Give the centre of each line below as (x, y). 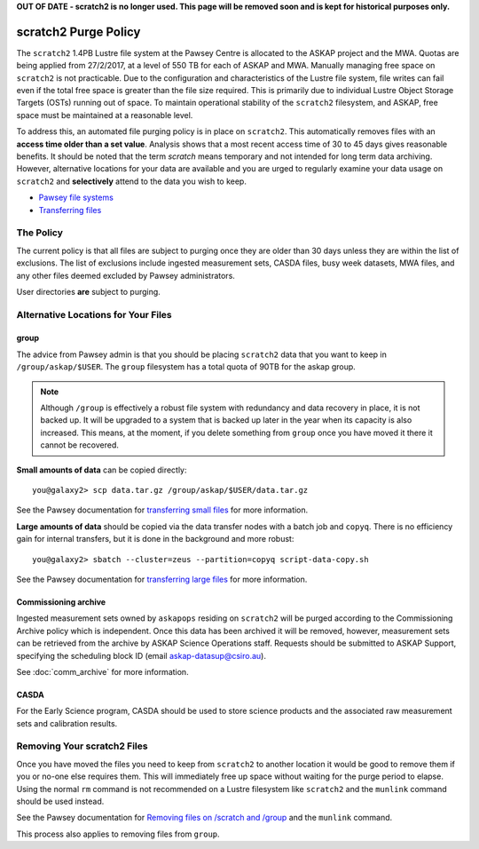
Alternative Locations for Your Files (94, 314)
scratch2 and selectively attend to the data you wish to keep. (132, 181)
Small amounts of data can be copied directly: (102, 470)
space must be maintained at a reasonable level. (105, 115)
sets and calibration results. (67, 723)
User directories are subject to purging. (89, 291)
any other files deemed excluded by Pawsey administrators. (126, 275)
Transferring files (70, 210)
